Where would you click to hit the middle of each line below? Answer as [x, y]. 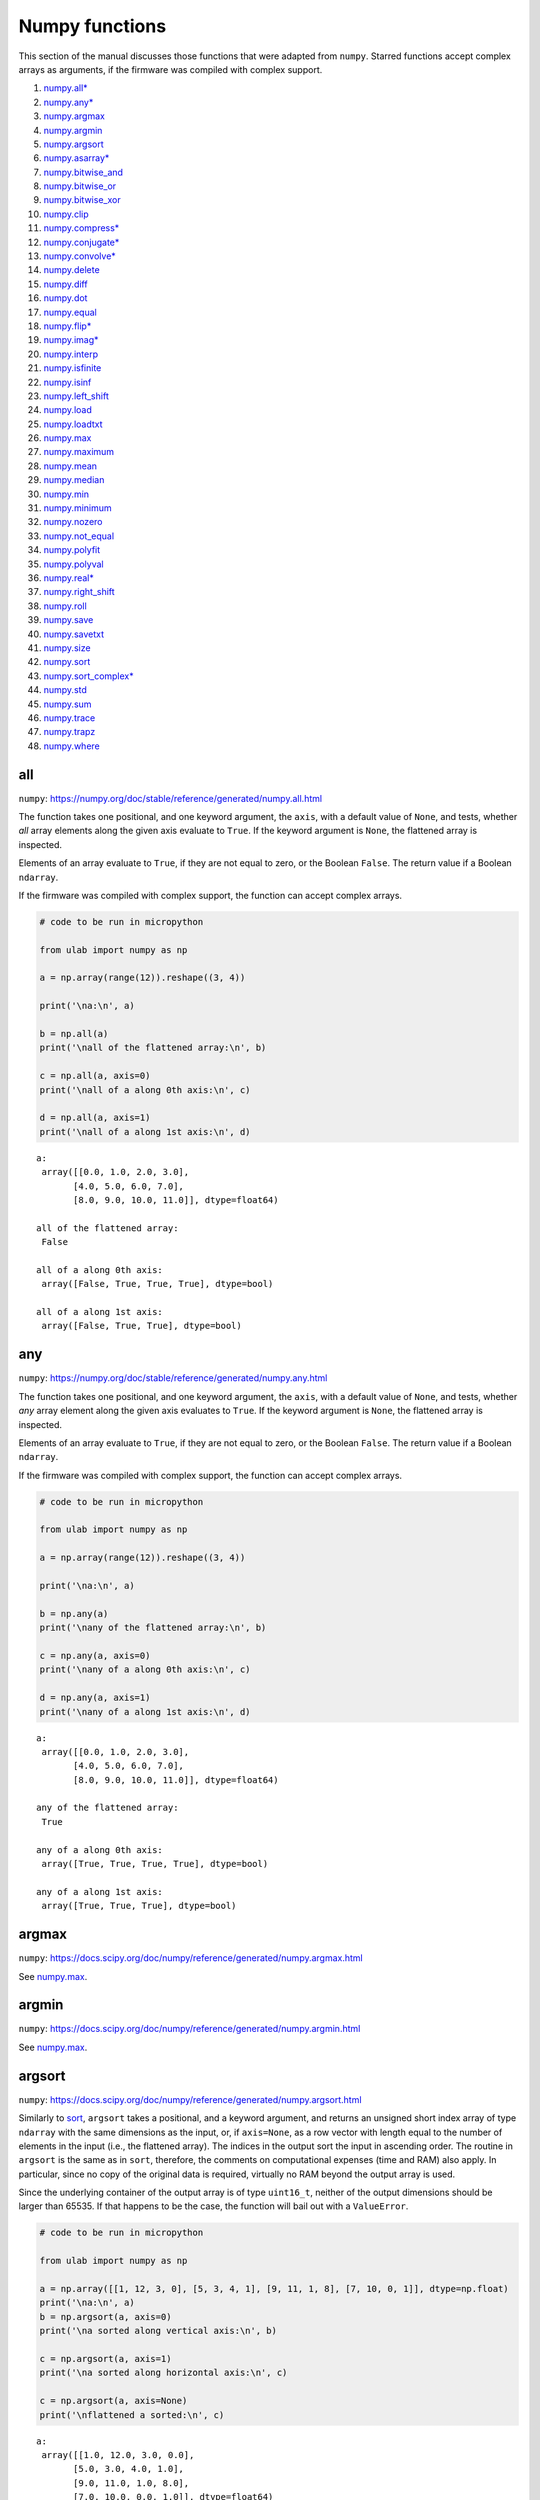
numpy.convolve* [80, 256]
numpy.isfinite [72, 368]
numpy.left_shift [76, 396]
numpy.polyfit [72, 550]
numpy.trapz [69, 732]
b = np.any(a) [74, 1613]
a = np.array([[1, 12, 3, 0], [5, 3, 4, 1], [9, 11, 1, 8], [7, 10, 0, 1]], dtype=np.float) [274, 2288]
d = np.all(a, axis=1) [95, 1118]
